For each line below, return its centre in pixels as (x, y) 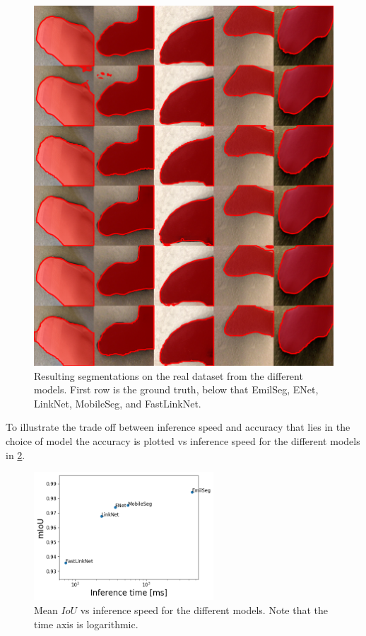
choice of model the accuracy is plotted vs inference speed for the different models (183, 440)
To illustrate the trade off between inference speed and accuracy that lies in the (178, 427)
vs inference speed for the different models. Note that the (204, 609)
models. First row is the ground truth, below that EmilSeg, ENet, (176, 389)
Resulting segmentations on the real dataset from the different (169, 375)
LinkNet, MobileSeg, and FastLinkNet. (118, 403)
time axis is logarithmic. (86, 624)
